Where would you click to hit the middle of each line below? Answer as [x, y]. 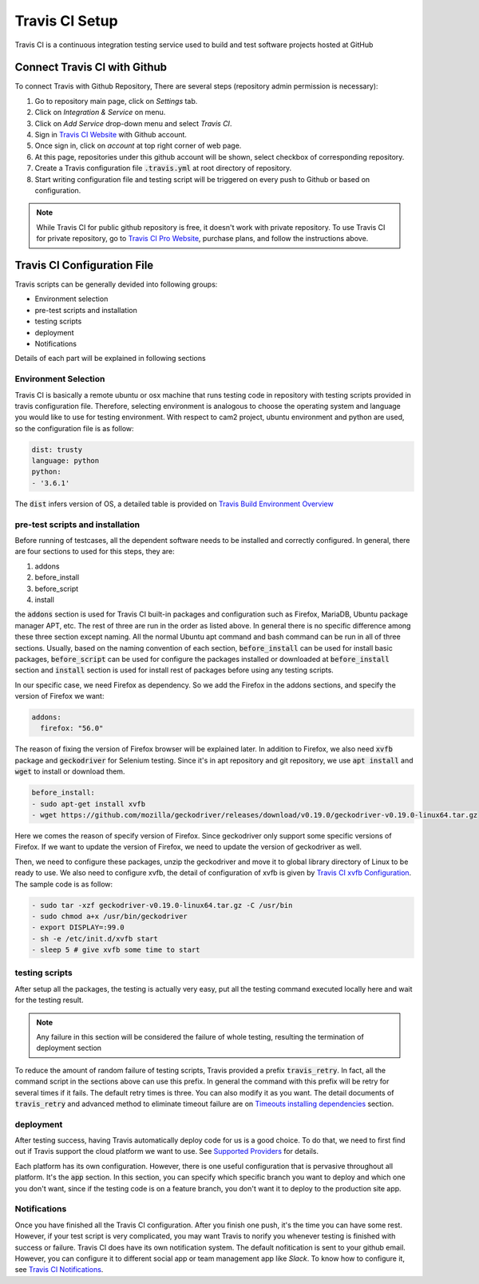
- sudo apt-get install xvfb [89, 804]
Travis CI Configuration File [84, 265]
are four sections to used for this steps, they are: [95, 552]
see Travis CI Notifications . [59, 1270]
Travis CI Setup [67, 21]
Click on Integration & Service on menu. [100, 113]
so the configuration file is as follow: [75, 428]
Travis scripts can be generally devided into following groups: [116, 284]
